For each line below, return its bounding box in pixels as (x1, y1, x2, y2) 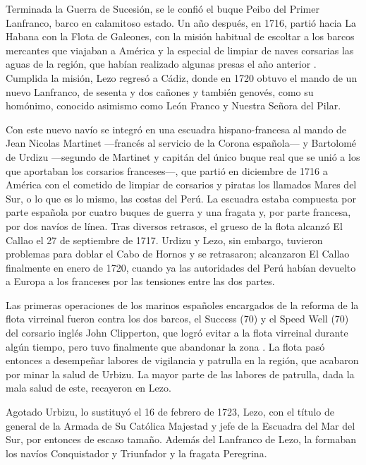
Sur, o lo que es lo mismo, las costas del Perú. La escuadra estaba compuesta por (6, 191, 356, 205)
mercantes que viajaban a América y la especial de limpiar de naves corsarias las (6, 42, 354, 57)
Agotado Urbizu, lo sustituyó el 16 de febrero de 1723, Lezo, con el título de (6, 404, 334, 419)
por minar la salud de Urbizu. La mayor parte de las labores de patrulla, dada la (6, 366, 355, 381)
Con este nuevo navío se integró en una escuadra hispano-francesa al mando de (6, 121, 347, 136)
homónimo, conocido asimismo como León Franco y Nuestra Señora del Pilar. (6, 98, 341, 113)
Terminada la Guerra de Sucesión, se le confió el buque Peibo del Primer (6, 1, 319, 16)
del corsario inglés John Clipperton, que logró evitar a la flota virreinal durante (6, 325, 348, 340)
